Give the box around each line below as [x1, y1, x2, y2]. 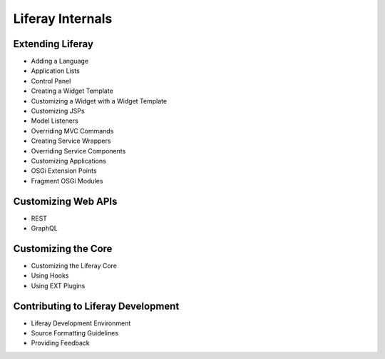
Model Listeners [31, 116, 78, 125]
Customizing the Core [13, 243, 113, 255]
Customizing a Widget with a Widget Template [31, 96, 168, 105]
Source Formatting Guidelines [31, 329, 119, 338]
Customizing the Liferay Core [31, 261, 118, 270]
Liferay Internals [13, 11, 113, 26]
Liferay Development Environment [31, 318, 131, 328]
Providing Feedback [31, 339, 90, 348]
